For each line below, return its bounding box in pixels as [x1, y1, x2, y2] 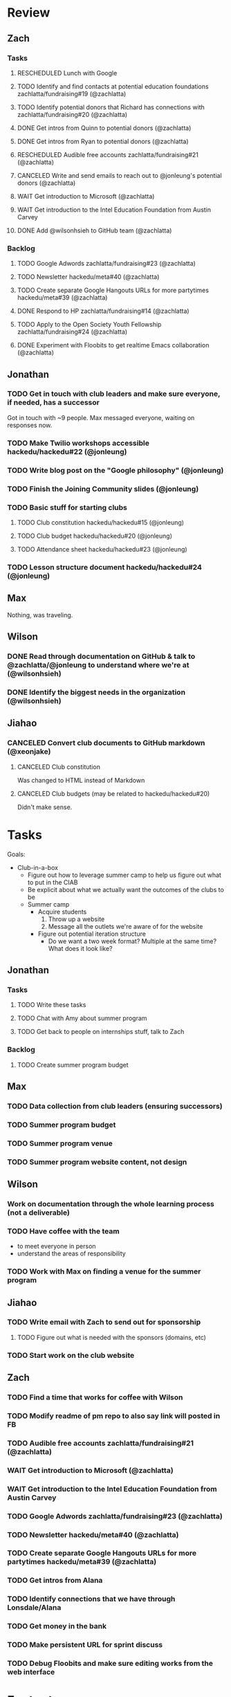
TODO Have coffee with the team [7, 1226, 120, 1236]
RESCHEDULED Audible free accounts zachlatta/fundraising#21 [17, 150, 198, 158]
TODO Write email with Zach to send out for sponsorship [7, 1317, 201, 1327]
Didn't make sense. [17, 803, 73, 811]
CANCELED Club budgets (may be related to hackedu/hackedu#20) [17, 789, 210, 797]
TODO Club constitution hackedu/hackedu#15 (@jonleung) [17, 518, 185, 527]
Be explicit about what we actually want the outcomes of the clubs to [27, 885, 225, 893]
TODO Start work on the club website [7, 1350, 135, 1360]
